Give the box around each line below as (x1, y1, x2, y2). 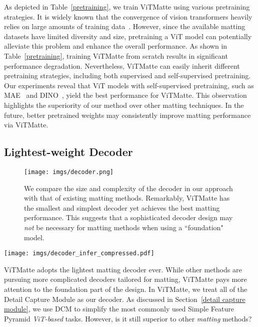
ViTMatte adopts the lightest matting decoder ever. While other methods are (4, 264, 242, 274)
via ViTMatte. (4, 119, 48, 130)
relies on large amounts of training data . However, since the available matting (4, 21, 245, 32)
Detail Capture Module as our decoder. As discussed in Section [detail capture (4, 293, 245, 304)
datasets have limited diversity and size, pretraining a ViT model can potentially (4, 31, 252, 41)
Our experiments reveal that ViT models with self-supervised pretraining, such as (4, 80, 254, 90)
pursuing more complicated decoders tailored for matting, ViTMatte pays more (4, 274, 247, 284)
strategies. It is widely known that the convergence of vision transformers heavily (4, 11, 252, 22)
